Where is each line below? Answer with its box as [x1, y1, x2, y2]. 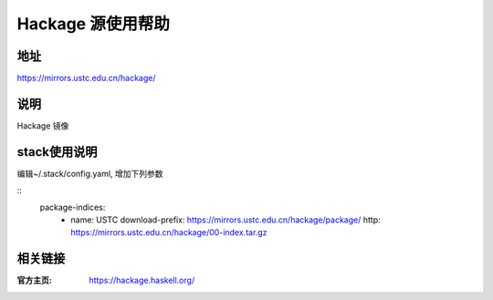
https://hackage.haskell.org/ [89, 274, 195, 286]
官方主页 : [16, 274, 52, 286]
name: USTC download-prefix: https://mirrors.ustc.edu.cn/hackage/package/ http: [70, 214, 381, 225]
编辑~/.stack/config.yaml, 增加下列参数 [16, 168, 163, 179]
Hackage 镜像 [16, 119, 69, 131]
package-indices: [39, 202, 106, 212]
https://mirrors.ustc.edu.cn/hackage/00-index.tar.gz [70, 227, 267, 238]
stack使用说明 [16, 144, 98, 160]
